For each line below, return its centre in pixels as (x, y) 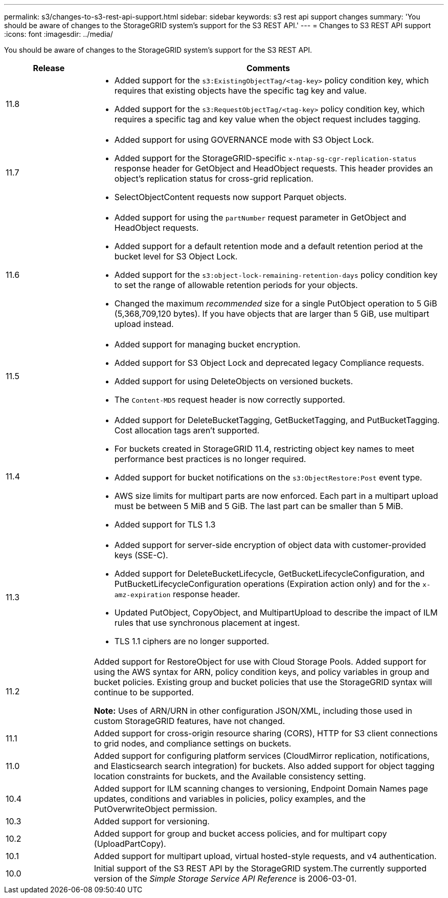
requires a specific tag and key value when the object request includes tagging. (267, 119)
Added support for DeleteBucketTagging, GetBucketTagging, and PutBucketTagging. (277, 420)
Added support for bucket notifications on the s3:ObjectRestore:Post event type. (268, 477)
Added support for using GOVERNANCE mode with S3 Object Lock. (244, 140)
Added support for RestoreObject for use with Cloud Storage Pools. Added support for (260, 662)
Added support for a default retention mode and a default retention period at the (268, 246)
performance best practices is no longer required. (210, 459)
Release (49, 68)
